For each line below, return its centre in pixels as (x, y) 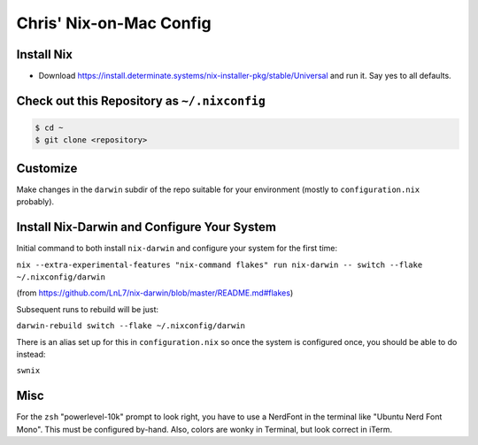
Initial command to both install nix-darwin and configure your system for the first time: (177, 249)
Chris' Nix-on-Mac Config (114, 23)
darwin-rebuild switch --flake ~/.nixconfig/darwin (131, 326)
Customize (47, 168)
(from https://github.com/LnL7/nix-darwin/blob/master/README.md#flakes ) (155, 293)
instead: (31, 354)
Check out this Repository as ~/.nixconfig (141, 100)
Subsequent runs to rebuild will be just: (88, 309)
